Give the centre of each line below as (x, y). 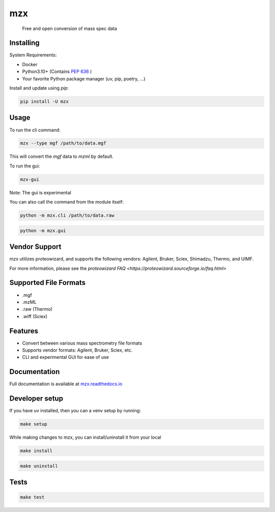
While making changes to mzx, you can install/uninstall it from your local (85, 437)
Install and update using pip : (39, 88)
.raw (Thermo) (37, 309)
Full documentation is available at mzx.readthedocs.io (66, 384)
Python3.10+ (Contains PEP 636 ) (57, 72)
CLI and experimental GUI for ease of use (65, 357)
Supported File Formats (48, 283)
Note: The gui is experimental (40, 192)
